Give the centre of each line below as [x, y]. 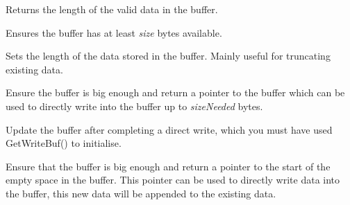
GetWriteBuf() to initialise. [64, 143]
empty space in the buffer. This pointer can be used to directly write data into [173, 180]
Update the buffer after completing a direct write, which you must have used [169, 129]
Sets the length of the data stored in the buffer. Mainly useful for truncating [168, 56]
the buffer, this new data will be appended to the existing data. [141, 193]
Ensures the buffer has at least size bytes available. [114, 32]
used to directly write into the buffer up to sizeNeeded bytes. [134, 106]
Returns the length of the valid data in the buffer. [112, 9]
